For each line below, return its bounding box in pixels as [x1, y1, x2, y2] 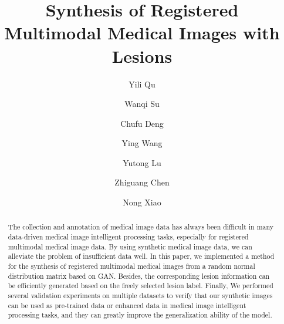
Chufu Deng [120, 117, 164, 129]
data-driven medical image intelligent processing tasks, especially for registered [8, 232, 249, 242]
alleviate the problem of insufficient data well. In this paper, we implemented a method [8, 251, 275, 261]
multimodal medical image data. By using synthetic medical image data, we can [8, 241, 252, 251]
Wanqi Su [124, 97, 160, 110]
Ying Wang [121, 137, 163, 149]
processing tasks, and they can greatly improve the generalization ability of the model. [8, 310, 272, 320]
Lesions [111, 43, 173, 67]
